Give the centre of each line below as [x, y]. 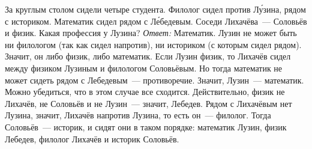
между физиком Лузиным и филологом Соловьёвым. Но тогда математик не [144, 68]
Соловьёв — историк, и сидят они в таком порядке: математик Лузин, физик [146, 126]
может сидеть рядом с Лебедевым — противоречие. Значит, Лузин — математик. [154, 80]
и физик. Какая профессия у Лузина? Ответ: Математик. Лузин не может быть [151, 33]
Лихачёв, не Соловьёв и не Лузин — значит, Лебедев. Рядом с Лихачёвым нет [148, 103]
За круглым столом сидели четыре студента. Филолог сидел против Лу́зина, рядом [155, 9]
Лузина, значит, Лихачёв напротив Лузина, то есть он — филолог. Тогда [138, 115]
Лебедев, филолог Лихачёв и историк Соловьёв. [92, 138]
